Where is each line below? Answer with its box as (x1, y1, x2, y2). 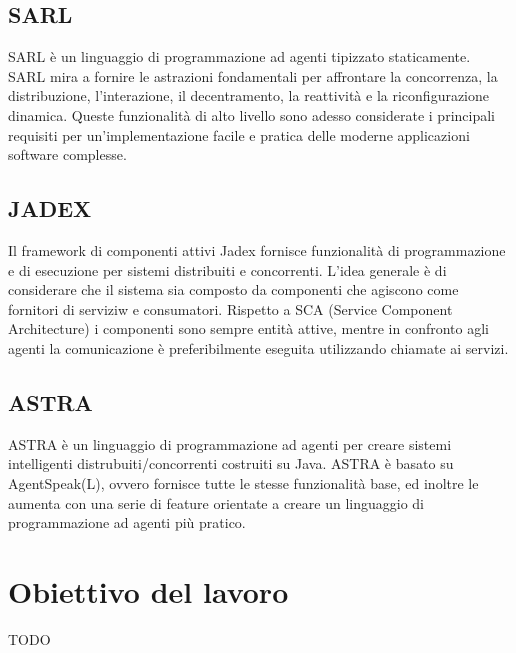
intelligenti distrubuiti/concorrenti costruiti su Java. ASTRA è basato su (8, 453, 454, 474)
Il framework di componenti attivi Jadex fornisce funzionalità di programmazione (8, 239, 506, 260)
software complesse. (8, 144, 127, 165)
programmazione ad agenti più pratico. (8, 512, 246, 533)
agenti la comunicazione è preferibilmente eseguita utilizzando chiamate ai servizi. (8, 337, 509, 358)
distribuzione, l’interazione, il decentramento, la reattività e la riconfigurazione (8, 85, 490, 106)
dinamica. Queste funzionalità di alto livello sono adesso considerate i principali (8, 104, 495, 125)
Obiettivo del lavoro (8, 570, 289, 611)
